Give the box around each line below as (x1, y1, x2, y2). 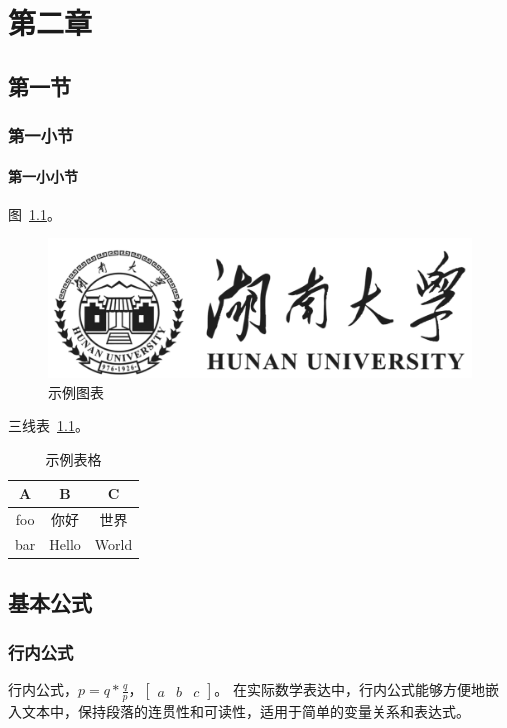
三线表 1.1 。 (8, 415, 89, 436)
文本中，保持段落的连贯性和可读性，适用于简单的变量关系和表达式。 (21, 700, 470, 721)
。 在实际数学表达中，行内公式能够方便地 (214, 679, 485, 700)
